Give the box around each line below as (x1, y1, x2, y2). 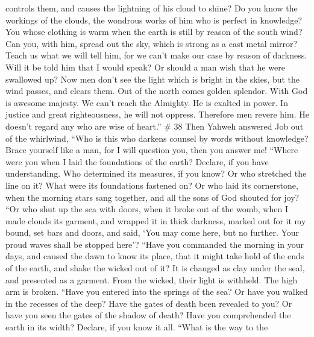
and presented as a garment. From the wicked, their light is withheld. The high (5, 273, 298, 286)
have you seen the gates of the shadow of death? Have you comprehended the (5, 309, 291, 321)
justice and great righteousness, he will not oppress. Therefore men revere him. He (5, 108, 309, 121)
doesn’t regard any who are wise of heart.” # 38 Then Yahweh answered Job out (5, 119, 304, 132)
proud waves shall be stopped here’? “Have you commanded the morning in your (5, 238, 304, 250)
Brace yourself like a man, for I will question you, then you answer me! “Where (5, 143, 298, 156)
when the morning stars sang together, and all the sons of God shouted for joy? (5, 191, 300, 203)
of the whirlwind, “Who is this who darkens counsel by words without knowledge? (5, 131, 309, 144)
